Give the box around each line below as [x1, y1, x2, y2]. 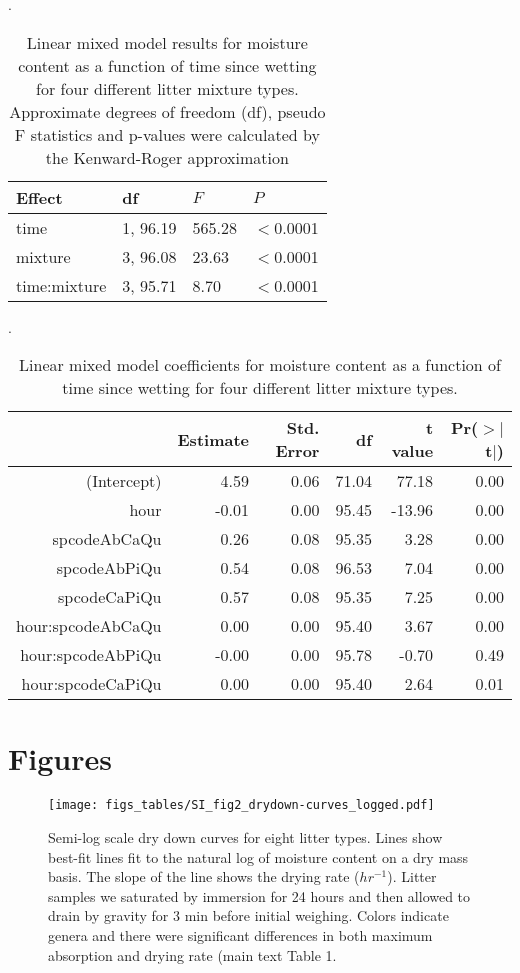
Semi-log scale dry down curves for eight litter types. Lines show [48, 826, 443, 847]
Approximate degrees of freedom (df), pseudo [9, 99, 326, 123]
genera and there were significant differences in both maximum [48, 924, 433, 945]
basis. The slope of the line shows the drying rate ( [48, 866, 360, 887]
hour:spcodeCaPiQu [21, 672, 162, 696]
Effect [16, 185, 63, 209]
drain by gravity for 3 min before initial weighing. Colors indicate [48, 905, 449, 926]
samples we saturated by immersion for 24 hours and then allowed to [48, 885, 471, 906]
